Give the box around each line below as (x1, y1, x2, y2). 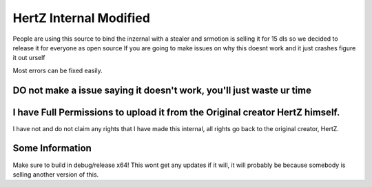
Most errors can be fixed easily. (12, 66, 103, 75)
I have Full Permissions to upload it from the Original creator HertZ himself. (12, 106, 340, 118)
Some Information (12, 142, 92, 155)
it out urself (12, 54, 45, 62)
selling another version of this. (12, 170, 99, 179)
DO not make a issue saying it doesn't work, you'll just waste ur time (12, 84, 311, 96)
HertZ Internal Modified (12, 10, 151, 26)
